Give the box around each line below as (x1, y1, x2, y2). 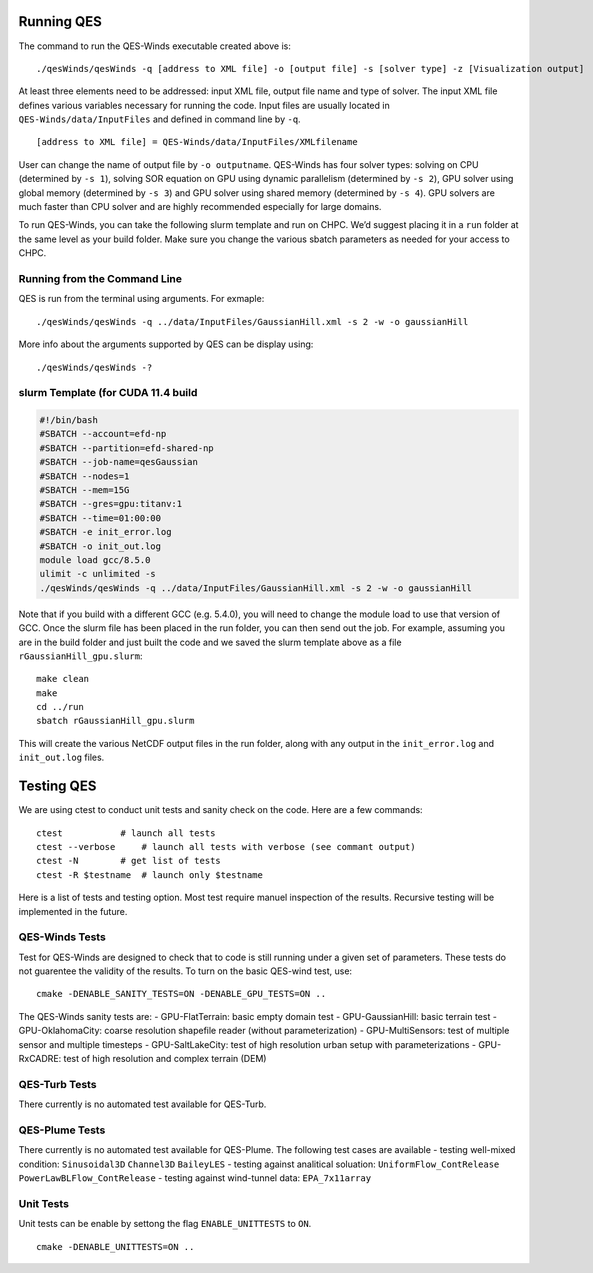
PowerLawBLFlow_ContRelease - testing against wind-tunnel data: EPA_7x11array (18, 1172, 372, 1184)
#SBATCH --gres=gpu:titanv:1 (39, 498, 183, 510)
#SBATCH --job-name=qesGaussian (39, 456, 199, 468)
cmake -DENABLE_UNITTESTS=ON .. (36, 1241, 195, 1252)
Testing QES (18, 778, 97, 795)
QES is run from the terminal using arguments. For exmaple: (18, 293, 265, 305)
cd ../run (36, 701, 84, 713)
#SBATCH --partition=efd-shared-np (39, 442, 214, 454)
